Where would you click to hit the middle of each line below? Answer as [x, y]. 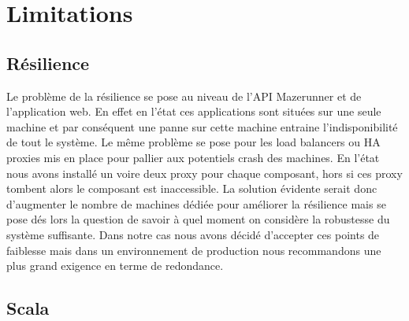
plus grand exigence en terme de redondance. [115, 266]
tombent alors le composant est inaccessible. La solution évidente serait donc [192, 188]
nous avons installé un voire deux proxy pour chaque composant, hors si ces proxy [204, 173]
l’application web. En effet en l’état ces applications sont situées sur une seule [194, 111]
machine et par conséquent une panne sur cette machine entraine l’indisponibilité [202, 126]
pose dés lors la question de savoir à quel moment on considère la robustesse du [198, 219]
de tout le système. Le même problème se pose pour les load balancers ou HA [193, 142]
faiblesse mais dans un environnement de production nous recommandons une [194, 250]
